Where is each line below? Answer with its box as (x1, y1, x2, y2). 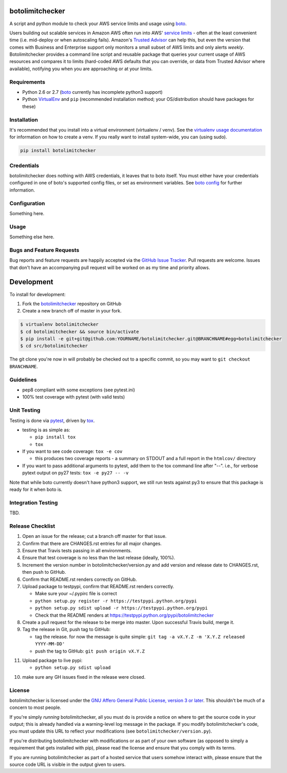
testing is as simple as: (22, 427, 71, 433)
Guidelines (9, 376, 37, 383)
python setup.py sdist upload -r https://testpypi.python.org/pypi (35, 605, 208, 611)
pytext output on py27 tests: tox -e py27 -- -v (22, 470, 129, 476)
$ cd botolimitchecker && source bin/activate (20, 328, 139, 335)
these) (22, 103, 36, 110)
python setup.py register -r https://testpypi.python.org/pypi (35, 598, 197, 604)
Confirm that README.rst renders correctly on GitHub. (22, 576, 137, 582)
